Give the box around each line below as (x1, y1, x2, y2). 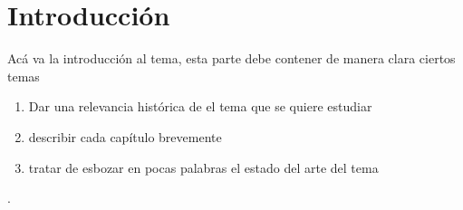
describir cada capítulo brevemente (28, 127, 222, 146)
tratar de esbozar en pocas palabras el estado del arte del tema (28, 157, 379, 177)
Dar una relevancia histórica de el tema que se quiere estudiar (28, 97, 372, 116)
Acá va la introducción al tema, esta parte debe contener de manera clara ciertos (7, 49, 456, 68)
